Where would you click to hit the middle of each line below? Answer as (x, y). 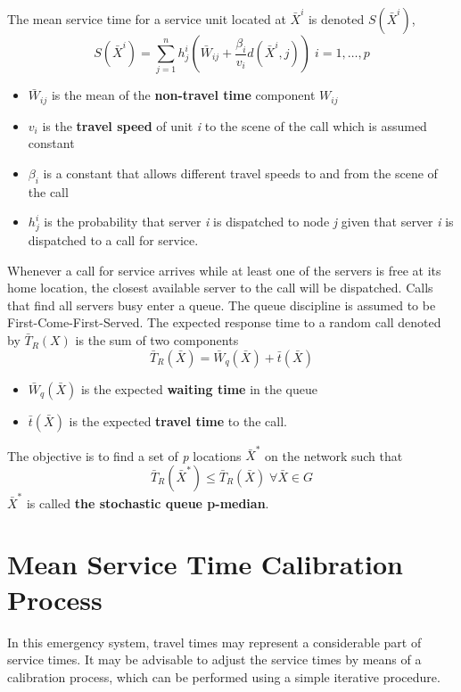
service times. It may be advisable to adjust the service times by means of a (214, 659)
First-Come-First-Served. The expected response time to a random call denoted (224, 322)
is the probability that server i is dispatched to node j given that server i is (249, 222)
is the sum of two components (157, 340)
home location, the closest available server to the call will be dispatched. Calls (220, 288)
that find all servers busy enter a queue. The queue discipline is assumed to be (222, 305)
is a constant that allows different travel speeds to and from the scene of (240, 173)
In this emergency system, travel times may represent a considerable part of (214, 642)
